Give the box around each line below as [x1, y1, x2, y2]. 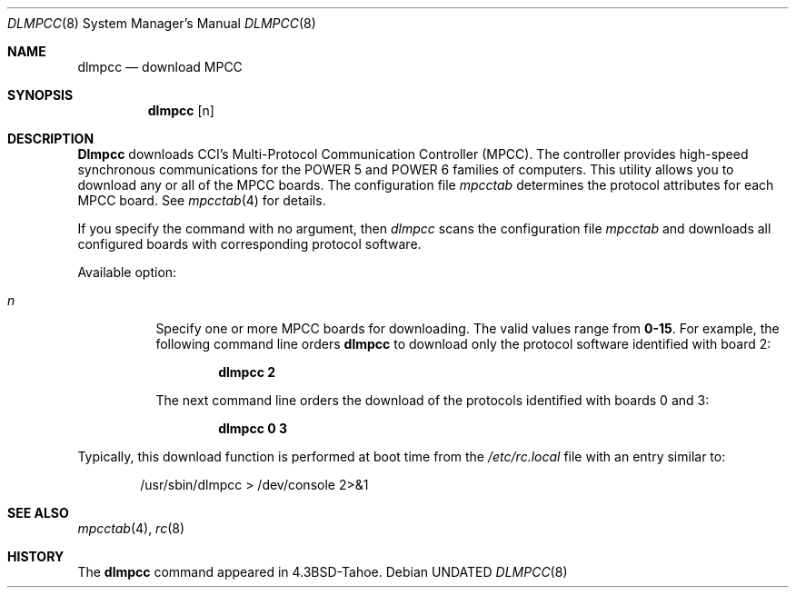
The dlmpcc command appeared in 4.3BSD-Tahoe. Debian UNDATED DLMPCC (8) [77, 564, 568, 580]
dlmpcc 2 [218, 364, 276, 380]
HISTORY [7, 549, 65, 564]
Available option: [77, 264, 177, 280]
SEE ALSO [7, 505, 69, 521]
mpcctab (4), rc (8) [77, 521, 185, 536]
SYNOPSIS [7, 87, 74, 103]
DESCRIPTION [7, 131, 95, 146]
